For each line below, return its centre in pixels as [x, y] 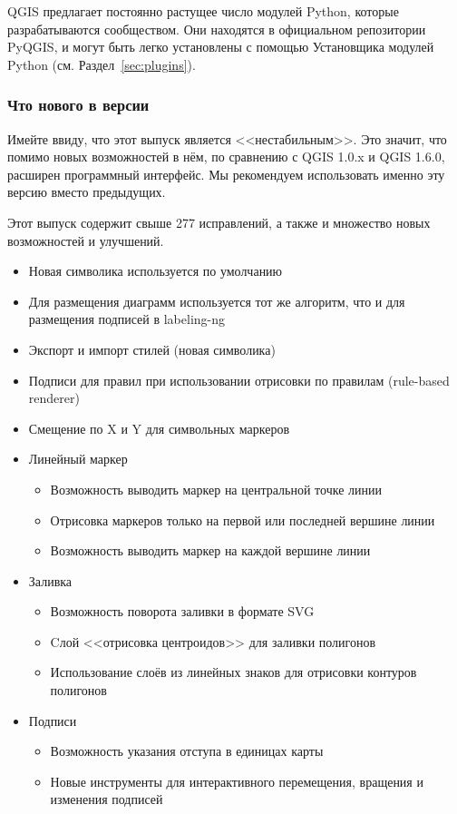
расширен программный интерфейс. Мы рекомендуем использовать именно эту [226, 174]
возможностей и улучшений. [86, 240]
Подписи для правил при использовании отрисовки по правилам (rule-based [239, 380]
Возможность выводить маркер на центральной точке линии [216, 489]
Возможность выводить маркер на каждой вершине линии [210, 550]
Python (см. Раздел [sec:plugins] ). [102, 64]
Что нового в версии [78, 105]
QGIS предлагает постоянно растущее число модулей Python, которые [203, 11]
